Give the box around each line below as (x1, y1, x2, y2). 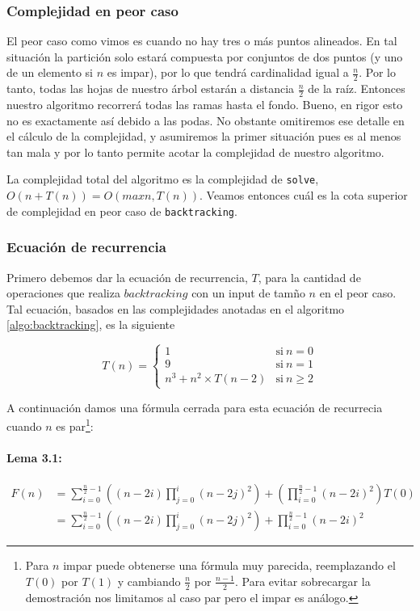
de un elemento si (6, 64, 94, 81)
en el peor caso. (319, 284, 397, 301)
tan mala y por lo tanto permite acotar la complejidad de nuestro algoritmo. (6, 143, 384, 160)
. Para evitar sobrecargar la (234, 572, 371, 589)
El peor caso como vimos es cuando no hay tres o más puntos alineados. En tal (6, 32, 397, 49)
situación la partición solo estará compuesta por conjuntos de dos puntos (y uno (6, 48, 403, 65)
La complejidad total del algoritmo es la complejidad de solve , (6, 171, 319, 188)
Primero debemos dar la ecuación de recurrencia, (6, 268, 248, 285)
